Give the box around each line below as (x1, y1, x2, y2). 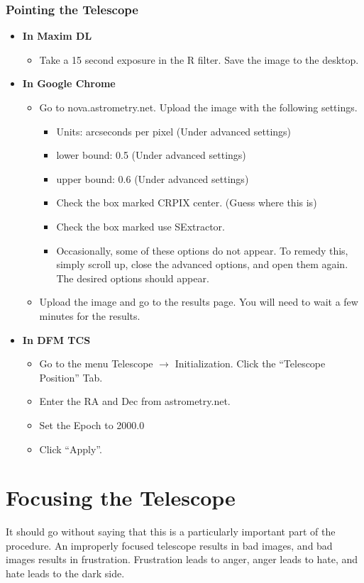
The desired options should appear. (56, 270, 209, 285)
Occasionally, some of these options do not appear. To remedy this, (56, 243, 348, 257)
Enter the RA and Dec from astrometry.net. (39, 394, 231, 409)
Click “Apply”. (39, 441, 102, 456)
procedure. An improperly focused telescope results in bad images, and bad (6, 538, 333, 553)
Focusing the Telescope (6, 483, 236, 512)
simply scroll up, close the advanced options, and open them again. (56, 257, 348, 272)
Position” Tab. (39, 370, 103, 384)
